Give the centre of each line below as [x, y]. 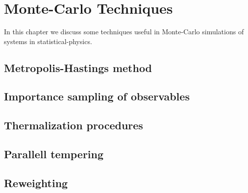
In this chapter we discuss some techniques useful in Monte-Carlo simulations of [124, 32]
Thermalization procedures [74, 125]
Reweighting [36, 182]
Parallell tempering [54, 154]
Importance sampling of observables [97, 96]
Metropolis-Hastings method [78, 67]
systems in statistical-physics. [48, 41]
